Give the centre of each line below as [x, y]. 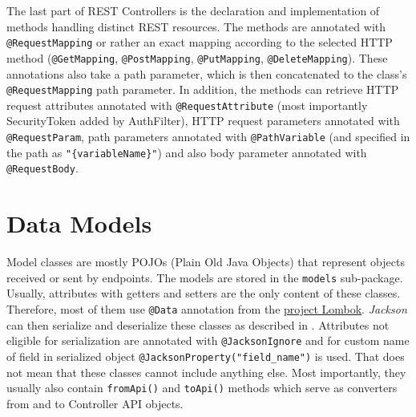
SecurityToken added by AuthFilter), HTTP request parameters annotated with [203, 121]
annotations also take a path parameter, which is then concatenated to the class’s [207, 73]
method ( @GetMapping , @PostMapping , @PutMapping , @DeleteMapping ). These [197, 57]
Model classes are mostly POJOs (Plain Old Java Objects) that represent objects [206, 262]
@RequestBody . [42, 168]
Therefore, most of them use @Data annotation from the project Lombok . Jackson [207, 308]
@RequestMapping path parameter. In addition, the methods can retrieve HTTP [203, 89]
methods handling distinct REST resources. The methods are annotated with [196, 26]
